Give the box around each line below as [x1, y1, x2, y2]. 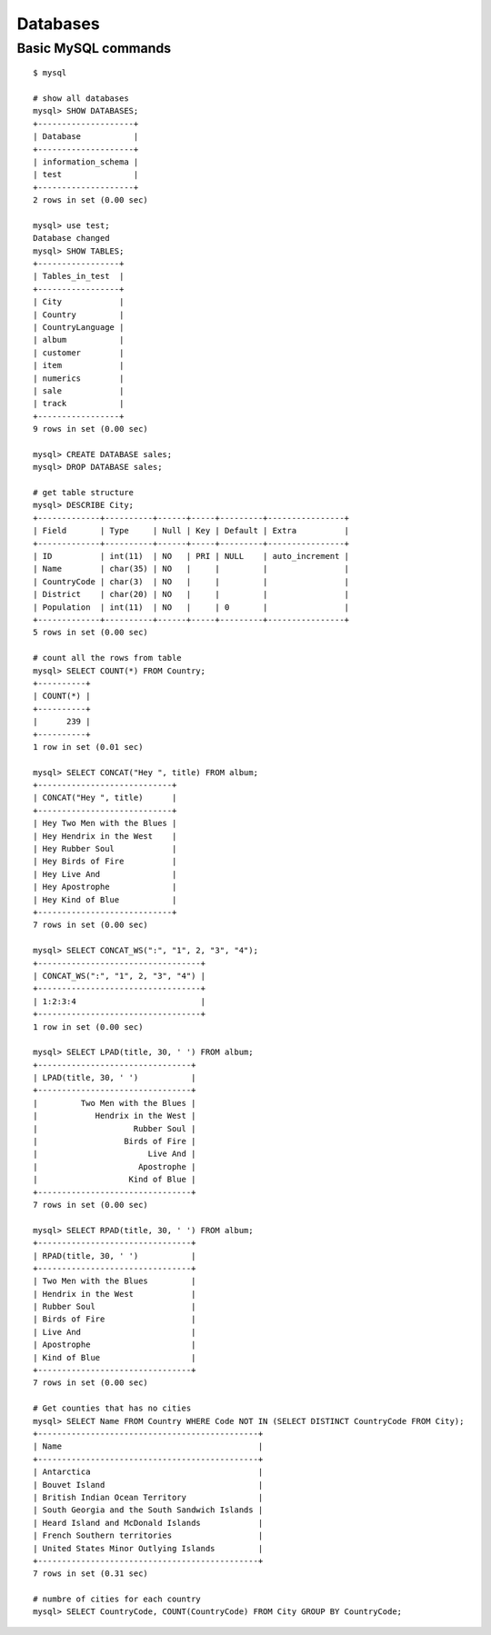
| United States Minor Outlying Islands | [33, 1543, 264, 1553]
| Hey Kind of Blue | [33, 894, 177, 904]
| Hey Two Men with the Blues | [33, 818, 177, 829]
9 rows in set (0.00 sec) [33, 424, 149, 434]
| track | [33, 398, 125, 409]
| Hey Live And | [33, 869, 177, 879]
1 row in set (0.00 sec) [33, 1022, 144, 1032]
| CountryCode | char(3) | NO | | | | [33, 576, 350, 586]
